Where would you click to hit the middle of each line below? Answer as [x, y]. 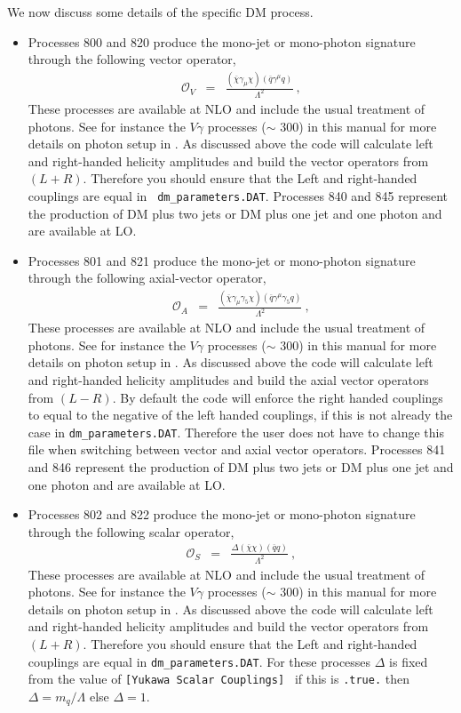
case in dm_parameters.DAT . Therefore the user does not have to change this [236, 432]
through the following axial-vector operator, [147, 278]
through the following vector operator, [132, 59]
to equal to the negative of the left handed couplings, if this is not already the [240, 415]
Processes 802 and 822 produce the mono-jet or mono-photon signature [222, 514]
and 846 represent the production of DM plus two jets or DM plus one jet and [241, 467]
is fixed [409, 661]
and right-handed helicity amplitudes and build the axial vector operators [228, 380]
